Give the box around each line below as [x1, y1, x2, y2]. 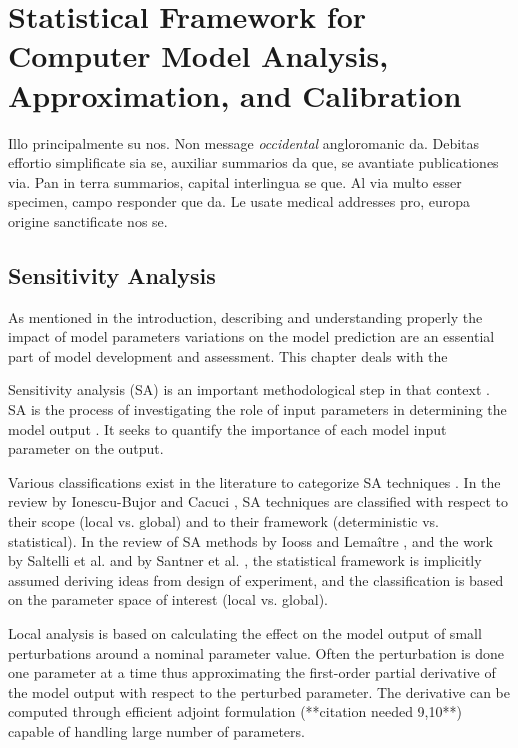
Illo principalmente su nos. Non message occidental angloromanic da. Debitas [8, 132, 480, 153]
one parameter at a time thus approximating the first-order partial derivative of [8, 662, 496, 683]
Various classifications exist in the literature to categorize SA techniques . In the [8, 471, 501, 492]
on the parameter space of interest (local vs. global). [8, 589, 328, 610]
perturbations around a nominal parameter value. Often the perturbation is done [8, 642, 504, 663]
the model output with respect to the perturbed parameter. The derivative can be [8, 681, 510, 702]
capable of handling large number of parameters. [8, 720, 305, 741]
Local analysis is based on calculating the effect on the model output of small [8, 622, 482, 643]
